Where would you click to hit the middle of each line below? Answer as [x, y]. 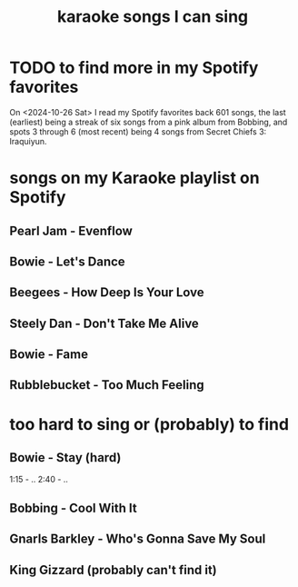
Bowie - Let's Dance [67, 261]
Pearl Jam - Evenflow [71, 230]
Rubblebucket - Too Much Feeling [107, 385]
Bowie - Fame [49, 355]
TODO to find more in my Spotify [134, 68]
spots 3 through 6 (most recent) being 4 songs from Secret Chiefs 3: [138, 131]
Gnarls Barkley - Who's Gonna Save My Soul [138, 539]
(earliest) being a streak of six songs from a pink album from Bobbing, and [149, 122]
